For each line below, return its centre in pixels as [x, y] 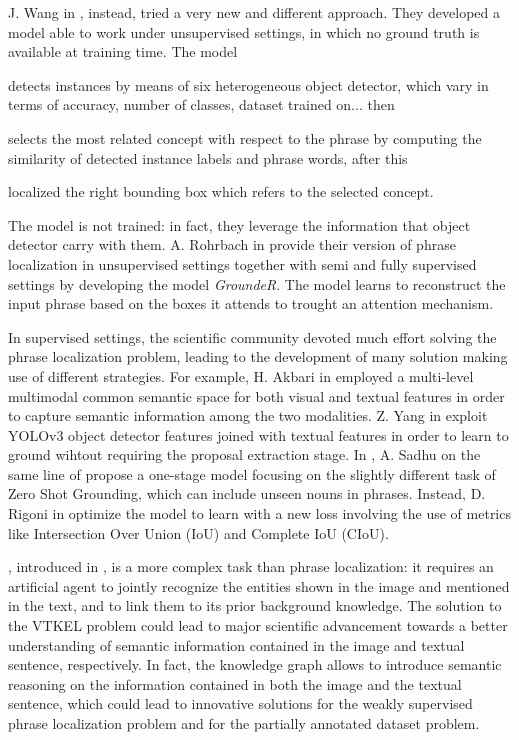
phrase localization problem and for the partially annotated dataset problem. [244, 723]
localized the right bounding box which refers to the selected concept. [221, 191]
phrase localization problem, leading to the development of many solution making [258, 356]
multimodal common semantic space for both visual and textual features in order [256, 395]
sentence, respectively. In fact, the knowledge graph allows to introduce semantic [255, 664]
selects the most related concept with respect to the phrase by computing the [245, 137]
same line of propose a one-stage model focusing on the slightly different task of [252, 473]
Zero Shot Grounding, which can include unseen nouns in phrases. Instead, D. [247, 493]
